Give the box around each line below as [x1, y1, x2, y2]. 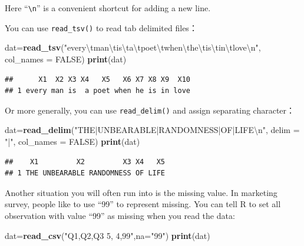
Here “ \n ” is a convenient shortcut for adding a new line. [5, 2, 211, 14]
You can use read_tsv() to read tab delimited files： [5, 21, 197, 34]
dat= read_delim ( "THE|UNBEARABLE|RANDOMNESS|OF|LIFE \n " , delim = [5, 124, 300, 136]
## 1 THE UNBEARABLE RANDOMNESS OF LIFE [5, 169, 166, 178]
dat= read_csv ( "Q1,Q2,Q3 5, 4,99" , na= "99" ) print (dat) [5, 229, 210, 241]
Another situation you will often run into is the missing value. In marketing [5, 186, 277, 198]
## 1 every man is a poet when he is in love [5, 87, 190, 95]
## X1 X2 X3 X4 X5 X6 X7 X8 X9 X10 [5, 75, 190, 84]
